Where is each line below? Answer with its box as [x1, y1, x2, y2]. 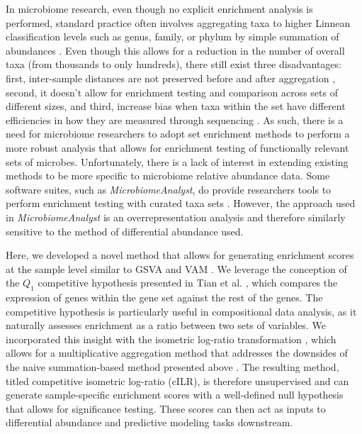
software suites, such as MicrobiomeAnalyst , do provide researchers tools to [6, 182, 332, 196]
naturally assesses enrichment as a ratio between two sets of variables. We [6, 318, 326, 333]
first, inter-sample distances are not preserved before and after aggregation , [6, 70, 336, 85]
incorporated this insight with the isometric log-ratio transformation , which [6, 331, 336, 346]
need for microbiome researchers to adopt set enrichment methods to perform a [6, 126, 350, 141]
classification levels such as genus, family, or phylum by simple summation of [6, 29, 339, 44]
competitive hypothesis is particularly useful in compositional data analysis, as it [6, 304, 357, 318]
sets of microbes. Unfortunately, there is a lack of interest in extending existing [6, 154, 349, 169]
